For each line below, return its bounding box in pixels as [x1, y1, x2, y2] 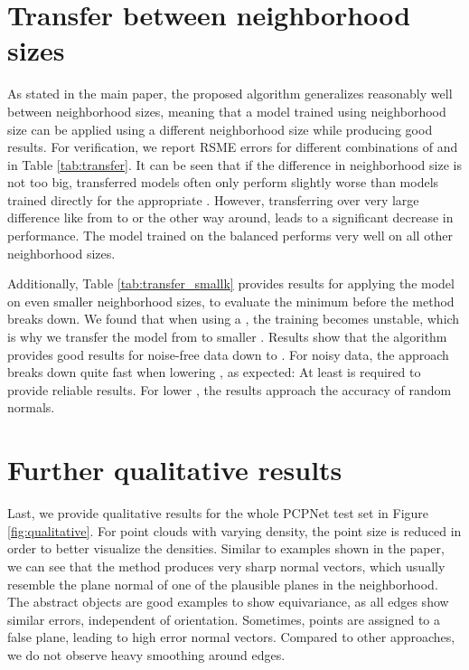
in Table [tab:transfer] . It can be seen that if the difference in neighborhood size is [7, 155, 462, 174]
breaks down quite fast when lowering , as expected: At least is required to [7, 363, 421, 382]
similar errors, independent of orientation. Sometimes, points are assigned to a [7, 609, 441, 628]
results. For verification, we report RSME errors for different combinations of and [7, 137, 458, 156]
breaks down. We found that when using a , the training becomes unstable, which [7, 309, 460, 328]
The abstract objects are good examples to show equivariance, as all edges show [7, 592, 449, 611]
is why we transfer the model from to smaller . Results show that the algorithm [7, 327, 447, 346]
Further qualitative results [7, 451, 342, 488]
